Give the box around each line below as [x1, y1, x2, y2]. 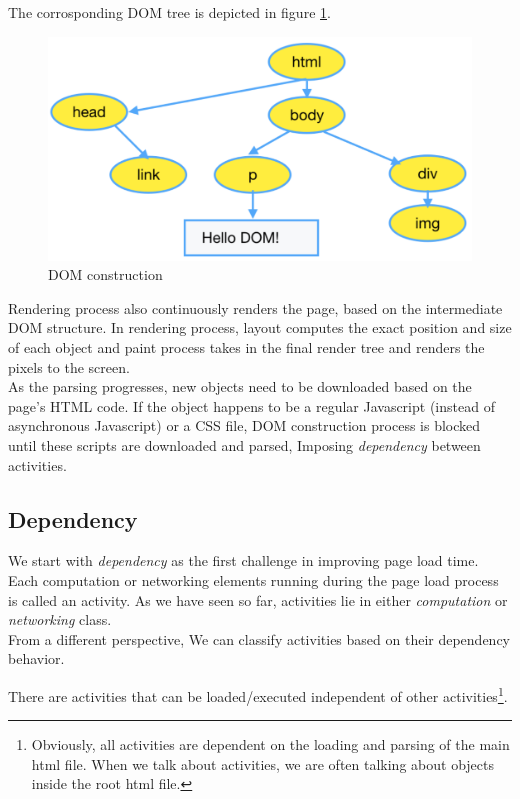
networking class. [8, 609, 112, 630]
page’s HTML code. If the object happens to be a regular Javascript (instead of [8, 395, 495, 416]
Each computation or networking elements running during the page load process [8, 569, 499, 590]
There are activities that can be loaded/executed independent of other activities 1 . [8, 682, 508, 706]
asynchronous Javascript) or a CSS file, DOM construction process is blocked [8, 415, 481, 436]
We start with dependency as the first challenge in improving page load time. [8, 550, 479, 571]
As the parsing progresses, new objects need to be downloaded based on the [8, 376, 472, 397]
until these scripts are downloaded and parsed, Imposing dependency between [8, 434, 481, 455]
